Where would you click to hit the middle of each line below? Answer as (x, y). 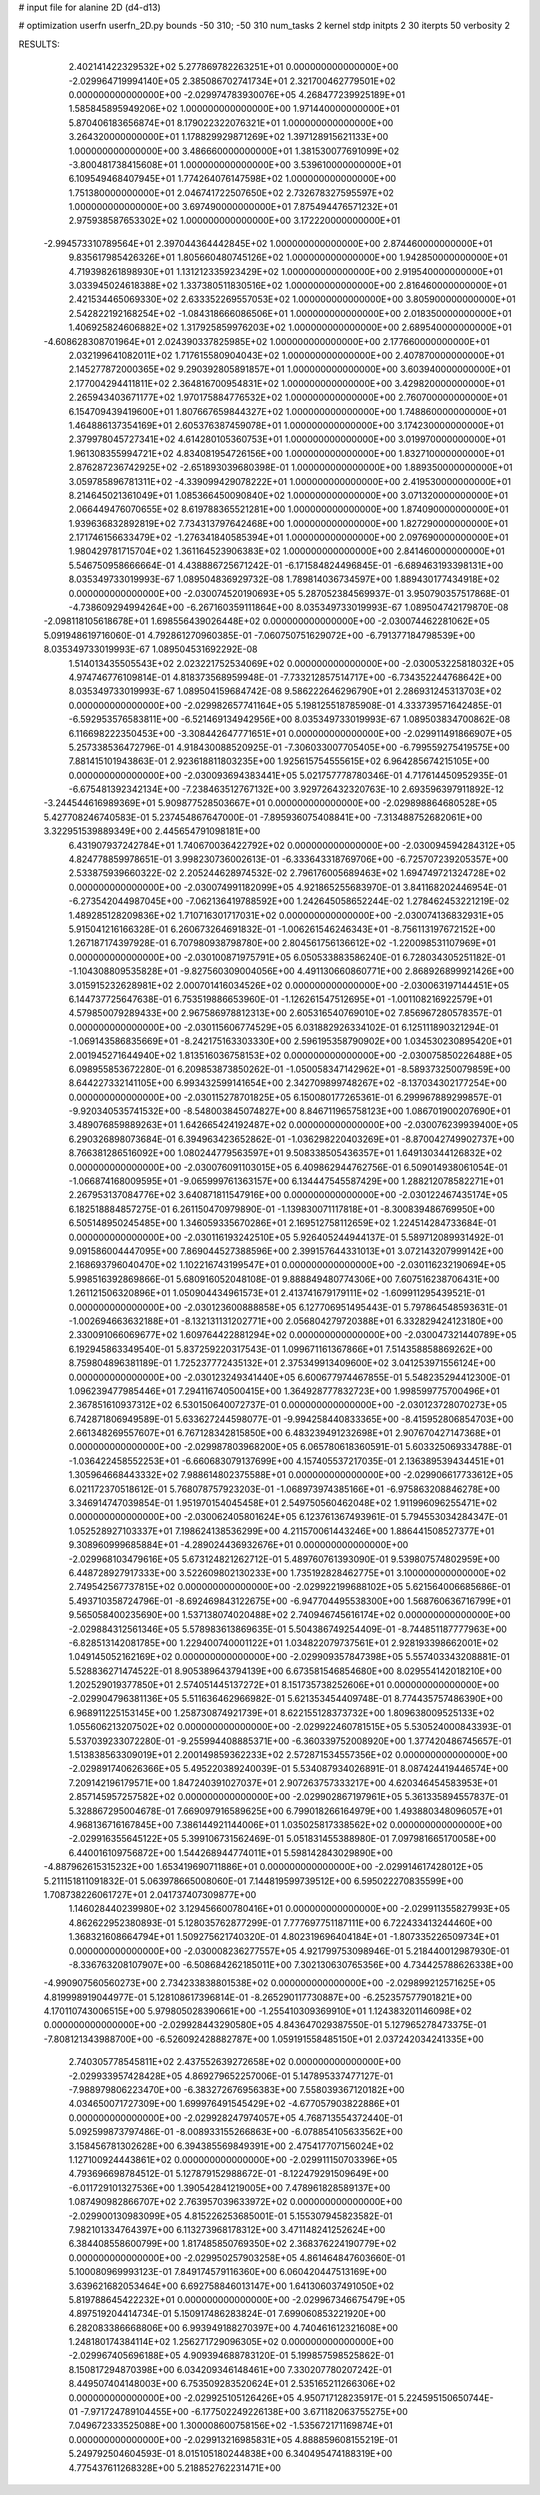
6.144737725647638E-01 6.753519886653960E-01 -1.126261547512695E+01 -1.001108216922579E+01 (280, 999)
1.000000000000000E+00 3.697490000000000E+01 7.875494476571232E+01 (233, 207)
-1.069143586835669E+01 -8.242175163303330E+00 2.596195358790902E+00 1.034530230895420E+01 (290, 1041)
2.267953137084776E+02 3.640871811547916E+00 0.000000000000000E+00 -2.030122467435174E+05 (288, 1195)
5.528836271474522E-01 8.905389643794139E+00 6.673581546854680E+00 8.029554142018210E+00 (285, 1671)
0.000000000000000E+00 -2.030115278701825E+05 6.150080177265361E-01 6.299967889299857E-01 (285, 1097)
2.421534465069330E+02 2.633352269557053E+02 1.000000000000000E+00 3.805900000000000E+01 (292, 299)
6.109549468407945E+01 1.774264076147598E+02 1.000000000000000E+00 (232, 179)
